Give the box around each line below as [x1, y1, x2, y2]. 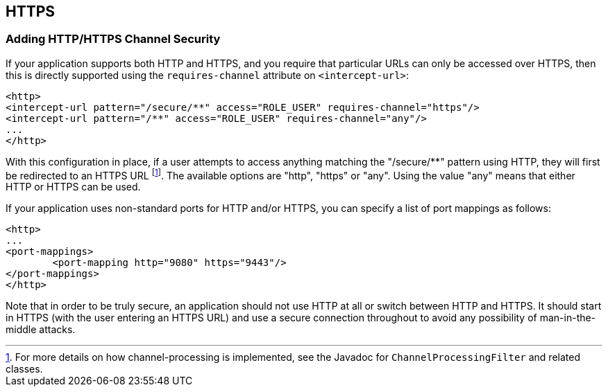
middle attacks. [6, 323, 76, 336]
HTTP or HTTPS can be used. [6, 181, 141, 193]
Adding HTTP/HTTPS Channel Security [6, 32, 221, 46]
